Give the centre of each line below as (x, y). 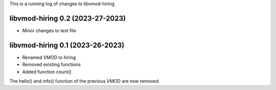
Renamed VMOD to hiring (49, 57)
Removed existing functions (52, 64)
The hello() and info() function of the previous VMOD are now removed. (85, 81)
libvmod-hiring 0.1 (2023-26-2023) (67, 45)
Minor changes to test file (49, 30)
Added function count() (47, 72)
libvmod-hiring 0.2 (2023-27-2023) (68, 18)
